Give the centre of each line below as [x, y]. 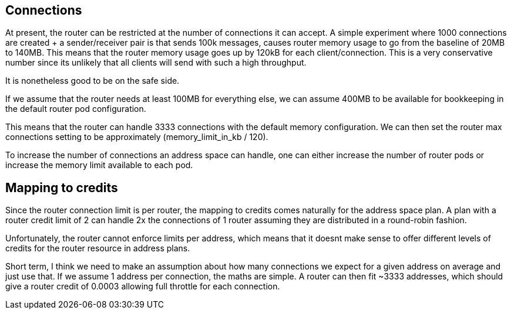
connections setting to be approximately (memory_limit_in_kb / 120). [137, 137]
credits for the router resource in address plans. [98, 248]
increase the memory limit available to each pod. [99, 165]
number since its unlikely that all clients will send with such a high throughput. [156, 63]
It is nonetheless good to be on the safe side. [93, 81]
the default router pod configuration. [76, 109]
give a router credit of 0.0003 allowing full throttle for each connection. [143, 286]
